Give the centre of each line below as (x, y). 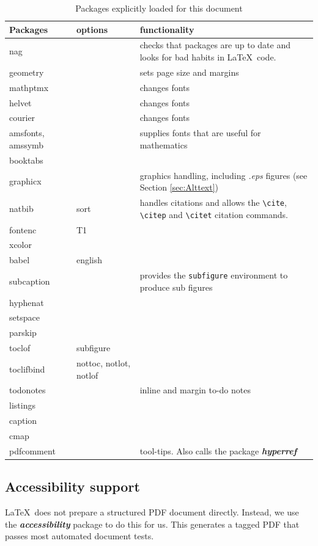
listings (22, 405)
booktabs (26, 160)
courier (22, 118)
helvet (20, 102)
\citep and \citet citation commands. (214, 214)
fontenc (23, 229)
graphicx (25, 181)
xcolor (20, 245)
